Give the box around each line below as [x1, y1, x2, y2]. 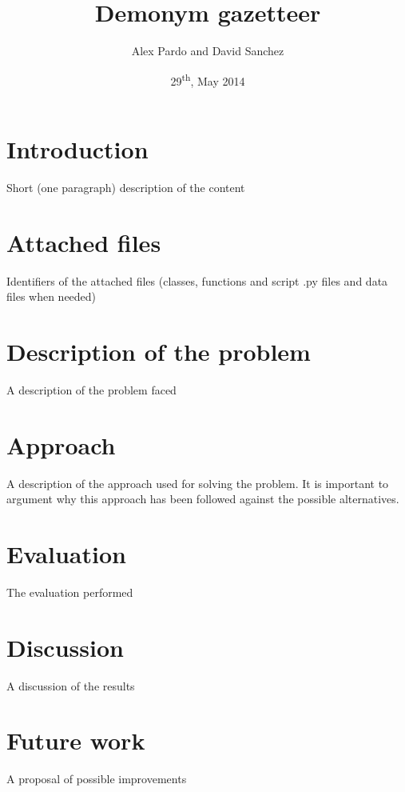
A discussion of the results [6, 677, 135, 694]
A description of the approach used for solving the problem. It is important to [6, 474, 389, 491]
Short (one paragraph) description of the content [6, 178, 245, 195]
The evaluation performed [6, 583, 133, 600]
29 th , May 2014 [170, 70, 245, 89]
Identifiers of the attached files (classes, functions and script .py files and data [6, 272, 388, 289]
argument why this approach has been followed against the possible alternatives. [6, 490, 399, 507]
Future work [6, 724, 145, 757]
